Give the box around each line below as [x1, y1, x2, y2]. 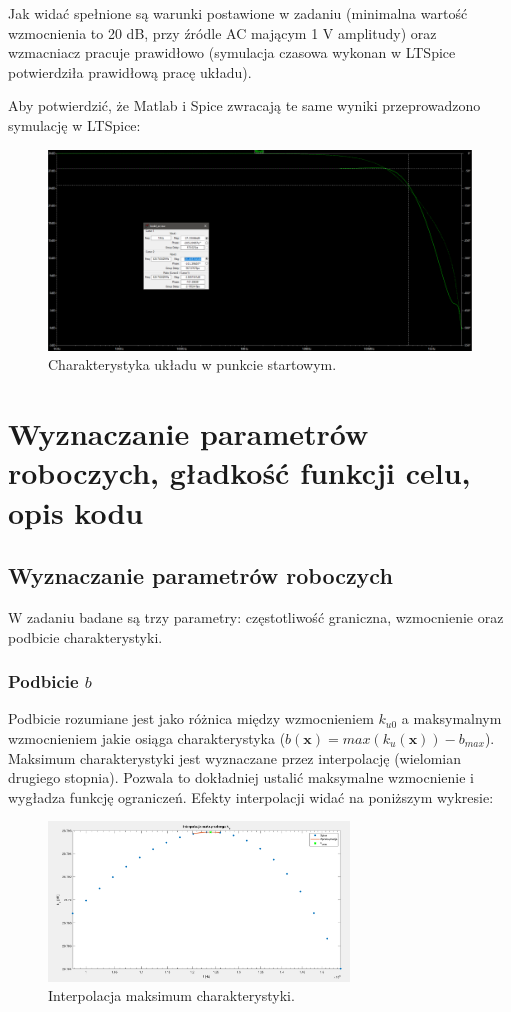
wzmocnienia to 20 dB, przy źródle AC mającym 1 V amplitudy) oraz [8, 22, 437, 43]
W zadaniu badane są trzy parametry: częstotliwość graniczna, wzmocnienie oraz [8, 606, 504, 627]
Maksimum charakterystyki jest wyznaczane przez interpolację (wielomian [8, 747, 462, 768]
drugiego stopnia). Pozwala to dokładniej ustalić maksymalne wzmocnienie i [8, 767, 475, 788]
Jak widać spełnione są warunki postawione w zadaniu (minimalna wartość [8, 3, 468, 23]
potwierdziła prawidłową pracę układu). [8, 61, 252, 82]
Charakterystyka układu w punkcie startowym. [48, 354, 337, 375]
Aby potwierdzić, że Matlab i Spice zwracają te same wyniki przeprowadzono [8, 95, 481, 116]
